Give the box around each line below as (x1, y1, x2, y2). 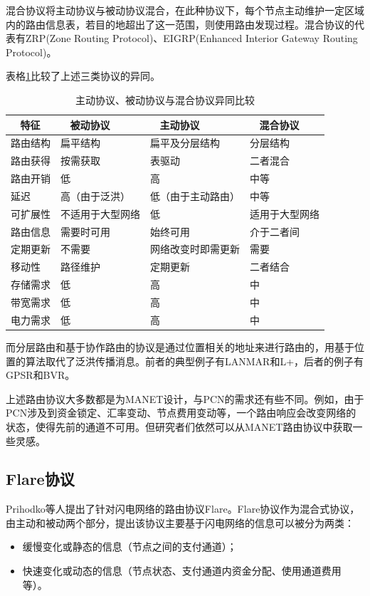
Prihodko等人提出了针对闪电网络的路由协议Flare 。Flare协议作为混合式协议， (6, 501, 360, 516)
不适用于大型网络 (60, 206, 140, 221)
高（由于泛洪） (60, 188, 130, 203)
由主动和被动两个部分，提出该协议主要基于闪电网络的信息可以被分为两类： (6, 515, 354, 530)
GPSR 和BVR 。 (6, 367, 75, 382)
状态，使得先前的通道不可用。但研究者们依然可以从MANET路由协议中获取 (6, 419, 353, 434)
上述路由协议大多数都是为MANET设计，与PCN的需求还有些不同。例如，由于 (6, 391, 364, 406)
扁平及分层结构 (150, 135, 220, 150)
